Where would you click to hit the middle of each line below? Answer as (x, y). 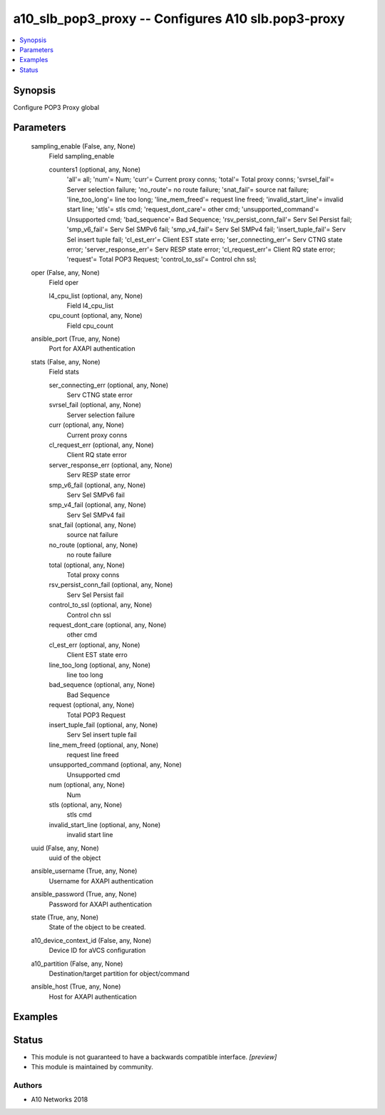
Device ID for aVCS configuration (97, 951)
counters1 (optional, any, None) (95, 169)
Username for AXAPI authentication (101, 881)
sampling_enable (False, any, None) (83, 146)
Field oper (64, 283)
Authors (28, 1085)
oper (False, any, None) (65, 272)
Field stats (64, 372)
